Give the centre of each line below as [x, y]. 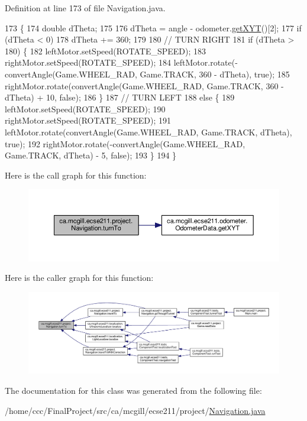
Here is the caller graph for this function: [79, 278]
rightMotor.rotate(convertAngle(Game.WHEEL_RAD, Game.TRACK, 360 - [144, 85]
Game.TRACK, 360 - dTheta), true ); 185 [215, 74]
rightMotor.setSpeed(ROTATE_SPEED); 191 [88, 120]
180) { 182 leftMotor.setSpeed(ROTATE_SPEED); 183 [106, 51]
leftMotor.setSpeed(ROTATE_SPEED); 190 [85, 109]
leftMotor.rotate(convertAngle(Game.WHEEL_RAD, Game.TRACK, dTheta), [148, 132]
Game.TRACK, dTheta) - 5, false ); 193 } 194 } [91, 155]
